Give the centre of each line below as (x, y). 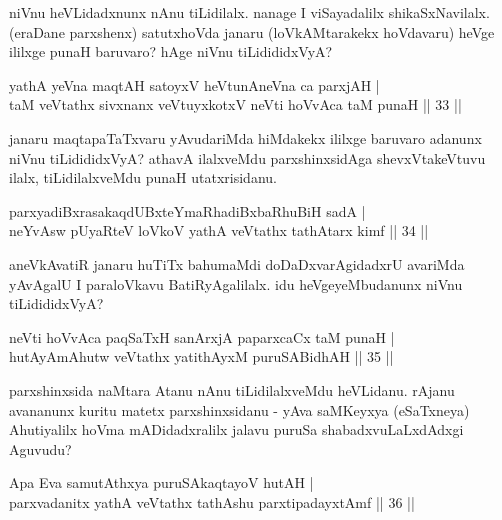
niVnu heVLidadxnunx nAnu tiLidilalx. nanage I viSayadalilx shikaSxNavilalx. (249, 12)
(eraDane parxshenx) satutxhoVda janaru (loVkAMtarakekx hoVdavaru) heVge (252, 31)
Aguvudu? (40, 448)
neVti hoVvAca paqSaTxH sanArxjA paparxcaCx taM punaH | (202, 336)
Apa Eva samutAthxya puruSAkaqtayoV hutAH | (161, 482)
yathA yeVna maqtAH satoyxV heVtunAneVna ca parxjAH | (194, 84)
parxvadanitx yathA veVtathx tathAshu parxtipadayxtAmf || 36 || (212, 501)
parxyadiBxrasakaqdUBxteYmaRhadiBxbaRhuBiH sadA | (187, 210)
